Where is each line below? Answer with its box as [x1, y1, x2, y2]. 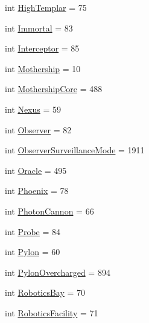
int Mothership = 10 [5, 62, 81, 75]
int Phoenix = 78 [5, 184, 69, 197]
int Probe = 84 [5, 225, 61, 238]
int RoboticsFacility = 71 [5, 306, 98, 319]
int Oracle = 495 [5, 164, 67, 176]
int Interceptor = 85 [5, 42, 80, 55]
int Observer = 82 [5, 123, 72, 136]
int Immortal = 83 [5, 21, 73, 34]
